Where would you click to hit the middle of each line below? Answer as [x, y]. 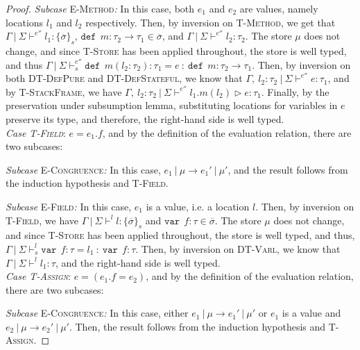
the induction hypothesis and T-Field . [87, 183]
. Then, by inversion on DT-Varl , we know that [238, 248]
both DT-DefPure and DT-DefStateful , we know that [124, 78]
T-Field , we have [42, 220]
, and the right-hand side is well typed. [138, 262]
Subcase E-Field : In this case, [69, 206]
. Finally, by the [295, 91]
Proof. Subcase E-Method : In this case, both [100, 8]
